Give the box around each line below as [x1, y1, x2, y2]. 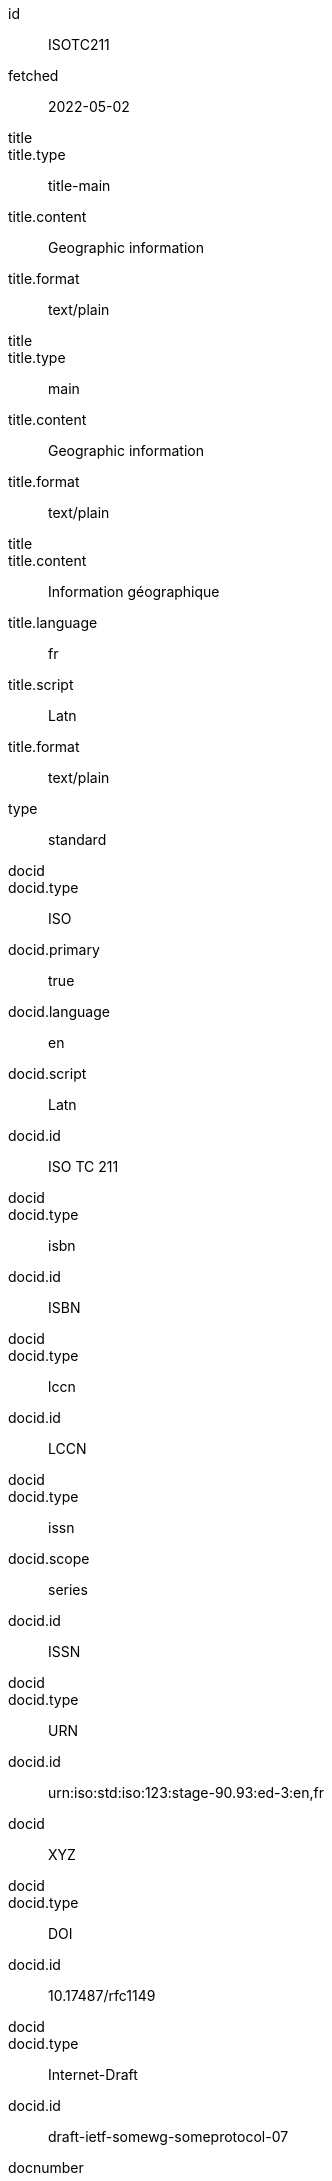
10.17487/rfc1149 [48, 1987, 156, 2004]
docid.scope [8, 1550, 90, 1567]
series [48, 1581, 88, 1598]
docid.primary [8, 941, 100, 958]
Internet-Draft [48, 2066, 138, 2083]
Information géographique [48, 583, 220, 600]
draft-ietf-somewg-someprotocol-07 [48, 2128, 289, 2145]
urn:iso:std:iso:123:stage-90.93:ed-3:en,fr [48, 1784, 325, 1801]
